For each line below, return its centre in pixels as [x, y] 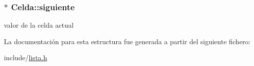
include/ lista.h [25, 58]
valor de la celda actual [39, 25]
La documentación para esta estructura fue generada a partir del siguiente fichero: [127, 41]
